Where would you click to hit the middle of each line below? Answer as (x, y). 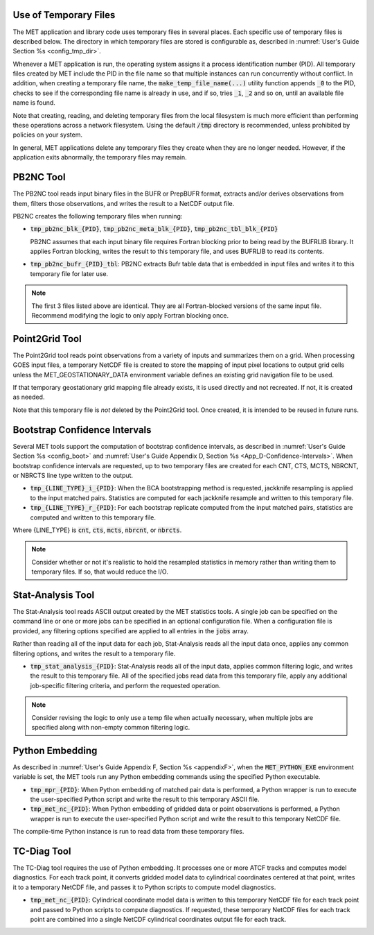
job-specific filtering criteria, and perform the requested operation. (125, 685)
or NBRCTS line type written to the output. (73, 475)
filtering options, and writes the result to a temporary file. (94, 653)
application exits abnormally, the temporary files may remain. (100, 157)
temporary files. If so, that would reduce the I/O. (100, 572)
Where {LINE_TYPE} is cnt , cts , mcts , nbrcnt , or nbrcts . (97, 530)
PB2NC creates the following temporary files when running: (98, 216)
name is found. (34, 103)
